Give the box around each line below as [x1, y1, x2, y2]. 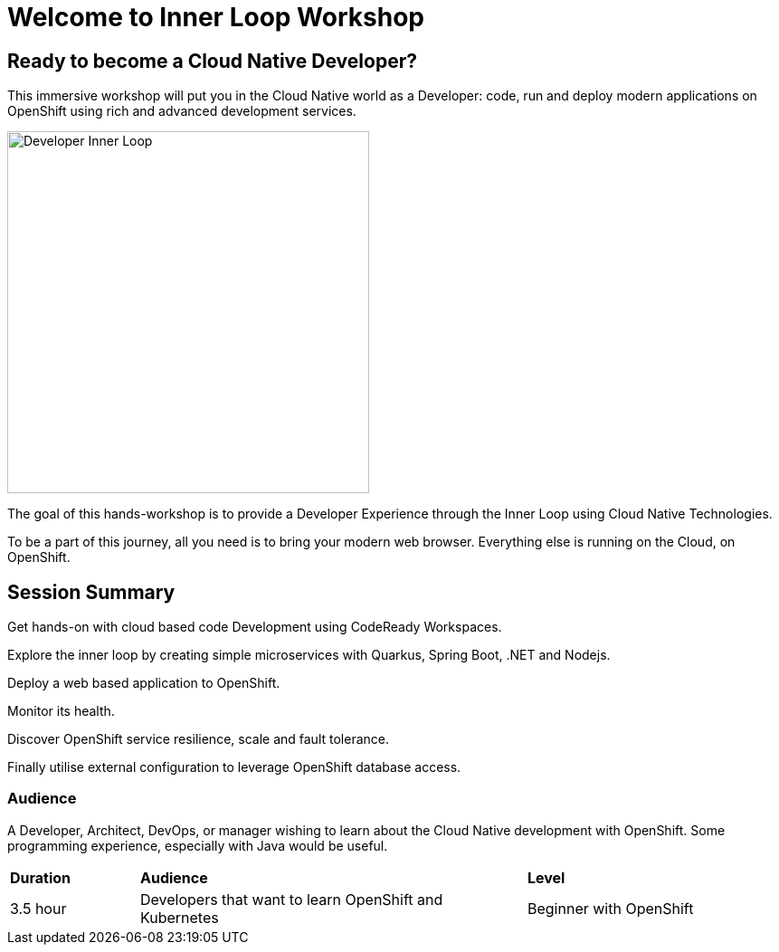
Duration [10, 868, 71, 887]
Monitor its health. [7, 703, 115, 719]
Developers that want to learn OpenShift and [139, 890, 443, 909]
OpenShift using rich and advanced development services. [7, 103, 356, 119]
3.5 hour [10, 899, 67, 918]
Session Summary [7, 580, 176, 604]
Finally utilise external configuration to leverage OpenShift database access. [7, 759, 461, 776]
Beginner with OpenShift [527, 899, 694, 918]
